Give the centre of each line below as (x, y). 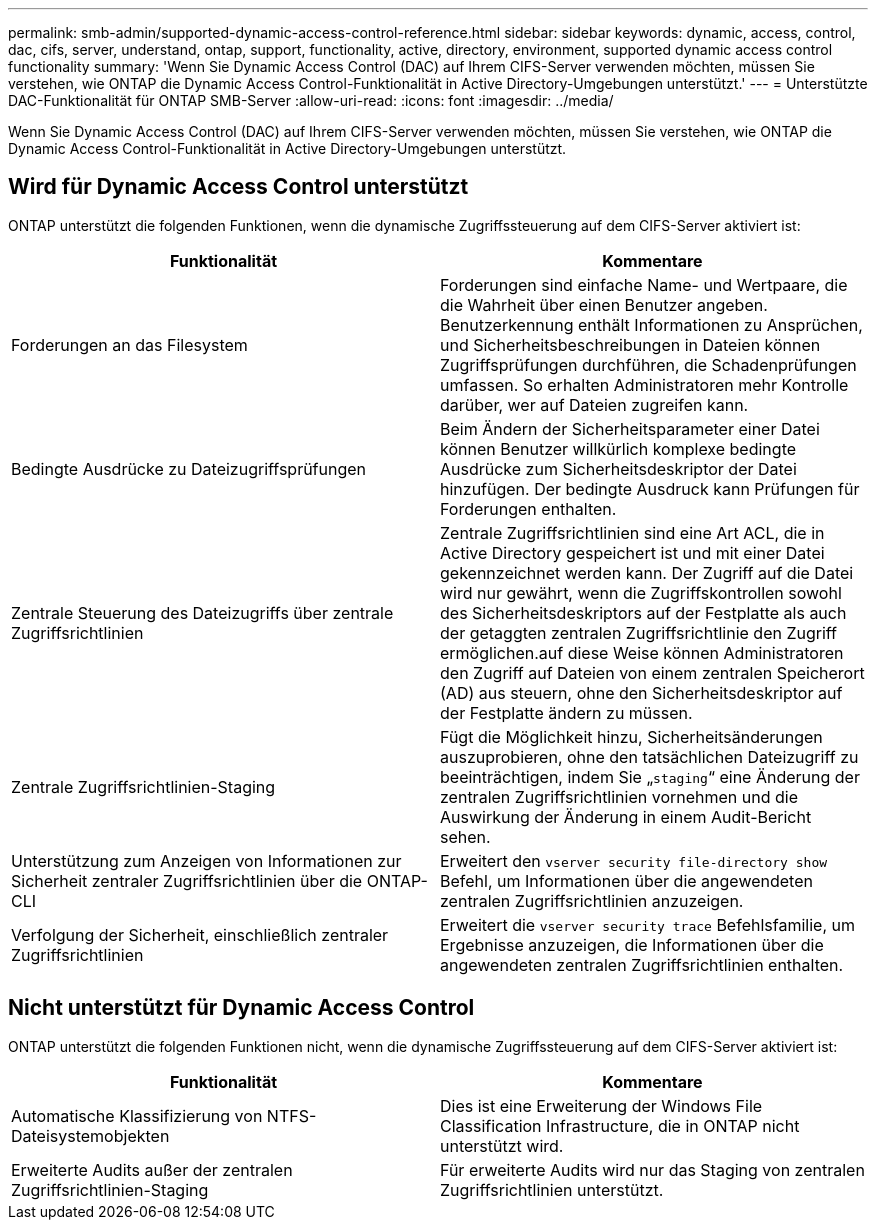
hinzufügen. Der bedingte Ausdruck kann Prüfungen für (650, 488)
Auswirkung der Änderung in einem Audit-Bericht (626, 816)
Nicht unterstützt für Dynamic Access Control (241, 1008)
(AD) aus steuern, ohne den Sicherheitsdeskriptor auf (641, 692)
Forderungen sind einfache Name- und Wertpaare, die (644, 284)
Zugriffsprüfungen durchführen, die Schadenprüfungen (648, 364)
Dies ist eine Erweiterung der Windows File (601, 1105)
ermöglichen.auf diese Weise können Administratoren (642, 652)
